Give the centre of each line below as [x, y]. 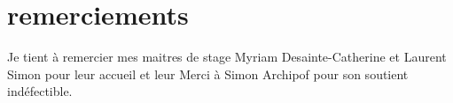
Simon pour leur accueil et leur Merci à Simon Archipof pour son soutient [208, 74]
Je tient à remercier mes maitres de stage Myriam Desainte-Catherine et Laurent [227, 57]
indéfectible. [40, 91]
